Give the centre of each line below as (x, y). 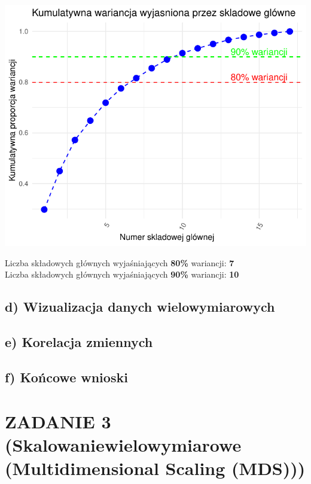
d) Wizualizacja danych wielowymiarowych (140, 307)
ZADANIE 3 (58, 421)
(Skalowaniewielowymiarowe (123, 444)
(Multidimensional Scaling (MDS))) (155, 468)
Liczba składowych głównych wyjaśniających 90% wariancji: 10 (122, 274)
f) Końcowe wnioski (66, 377)
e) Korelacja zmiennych (79, 342)
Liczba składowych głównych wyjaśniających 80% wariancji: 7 (120, 262)
